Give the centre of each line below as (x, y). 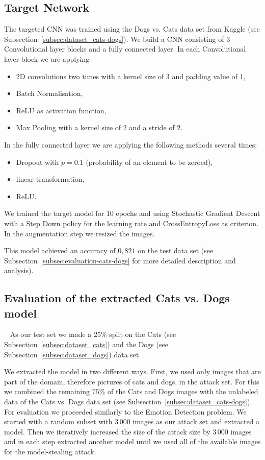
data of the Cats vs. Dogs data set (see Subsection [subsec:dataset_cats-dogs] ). (128, 402)
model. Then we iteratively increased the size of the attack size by (107, 431)
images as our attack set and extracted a (196, 421)
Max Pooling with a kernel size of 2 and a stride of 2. (99, 127)
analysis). (19, 270)
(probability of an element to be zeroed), (149, 162)
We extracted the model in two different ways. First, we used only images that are (132, 371)
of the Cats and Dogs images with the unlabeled (183, 391)
